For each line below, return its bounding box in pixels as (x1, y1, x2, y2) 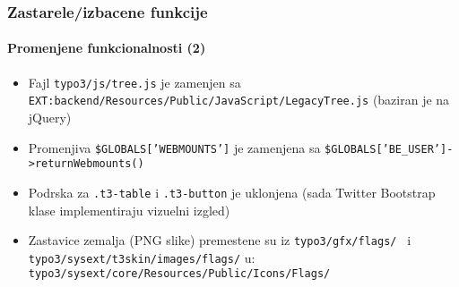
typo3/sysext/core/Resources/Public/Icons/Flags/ (28, 267, 331, 281)
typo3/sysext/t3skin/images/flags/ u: (28, 248, 255, 266)
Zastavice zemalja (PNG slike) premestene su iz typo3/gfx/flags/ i (28, 231, 411, 249)
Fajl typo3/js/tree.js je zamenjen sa (28, 72, 241, 91)
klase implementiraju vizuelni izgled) (28, 200, 230, 219)
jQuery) (28, 107, 72, 126)
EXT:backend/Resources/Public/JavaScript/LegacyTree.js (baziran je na (28, 90, 450, 109)
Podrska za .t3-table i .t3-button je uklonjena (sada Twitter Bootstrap (28, 182, 436, 201)
